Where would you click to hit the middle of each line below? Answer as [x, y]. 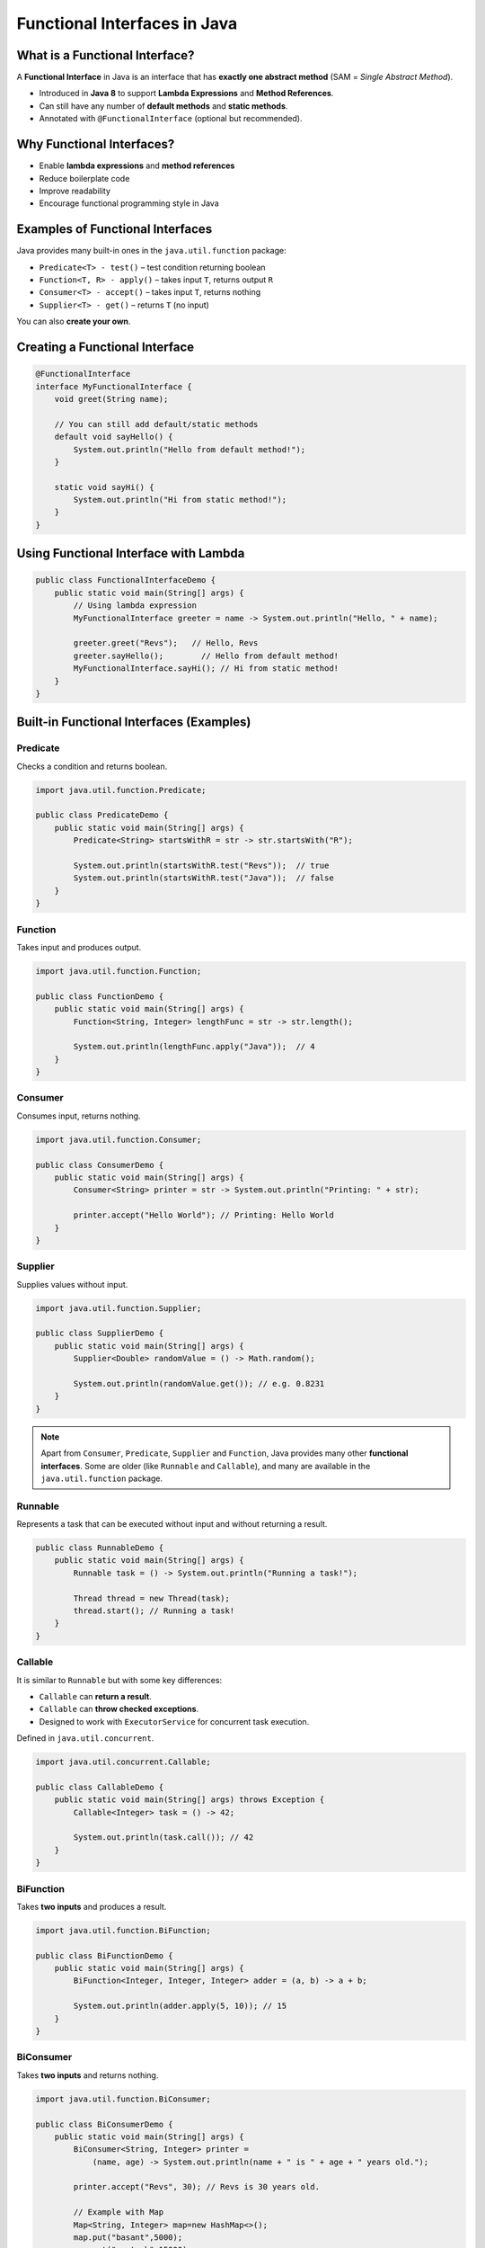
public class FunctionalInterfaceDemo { [125, 580]
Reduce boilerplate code [84, 178]
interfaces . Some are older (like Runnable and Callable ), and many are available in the [206, 1466]
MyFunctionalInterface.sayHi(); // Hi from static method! [206, 669]
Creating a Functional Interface [106, 347]
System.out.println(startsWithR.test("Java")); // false [203, 878]
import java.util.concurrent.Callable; [123, 1762]
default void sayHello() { [114, 437]
